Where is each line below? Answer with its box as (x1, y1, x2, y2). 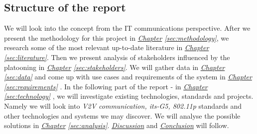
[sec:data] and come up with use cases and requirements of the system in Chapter (4, 71, 252, 82)
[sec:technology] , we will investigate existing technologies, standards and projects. (4, 91, 254, 101)
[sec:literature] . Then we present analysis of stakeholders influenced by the (4, 52, 230, 62)
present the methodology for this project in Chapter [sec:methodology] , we (4, 32, 229, 43)
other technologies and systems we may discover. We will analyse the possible (4, 110, 241, 121)
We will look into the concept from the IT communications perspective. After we (4, 23, 251, 33)
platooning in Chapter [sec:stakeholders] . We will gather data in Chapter (4, 62, 225, 72)
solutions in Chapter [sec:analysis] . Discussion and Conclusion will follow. (4, 120, 229, 131)
